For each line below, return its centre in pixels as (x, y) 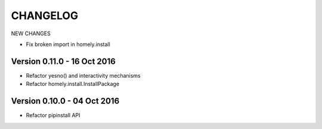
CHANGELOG (45, 16)
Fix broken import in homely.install (68, 44)
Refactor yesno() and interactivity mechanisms (83, 75)
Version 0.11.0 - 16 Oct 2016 (63, 61)
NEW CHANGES (31, 33)
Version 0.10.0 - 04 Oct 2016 (65, 101)
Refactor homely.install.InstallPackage (72, 84)
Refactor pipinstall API (53, 115)
